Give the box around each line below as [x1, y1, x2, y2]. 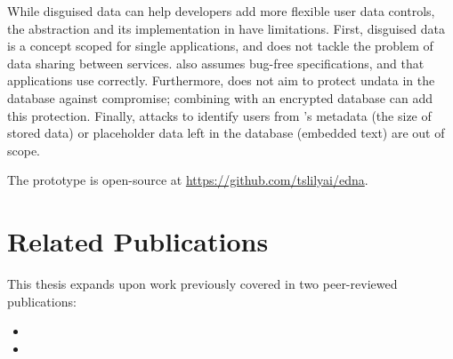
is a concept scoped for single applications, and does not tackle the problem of [7, 36, 433, 55]
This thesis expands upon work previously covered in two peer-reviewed [7, 275, 398, 293]
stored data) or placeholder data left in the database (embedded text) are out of [7, 124, 445, 142]
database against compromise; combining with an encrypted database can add [7, 88, 433, 107]
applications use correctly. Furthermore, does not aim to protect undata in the [7, 71, 435, 90]
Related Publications [7, 223, 269, 259]
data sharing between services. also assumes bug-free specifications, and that [7, 53, 425, 72]
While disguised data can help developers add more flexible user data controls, [7, 2, 435, 20]
